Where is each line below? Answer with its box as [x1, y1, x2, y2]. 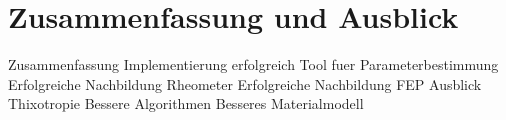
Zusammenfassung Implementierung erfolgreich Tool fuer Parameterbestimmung [8, 54, 499, 75]
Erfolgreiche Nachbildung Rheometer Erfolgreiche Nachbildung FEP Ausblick [8, 73, 482, 94]
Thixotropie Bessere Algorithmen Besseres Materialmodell [8, 93, 364, 114]
